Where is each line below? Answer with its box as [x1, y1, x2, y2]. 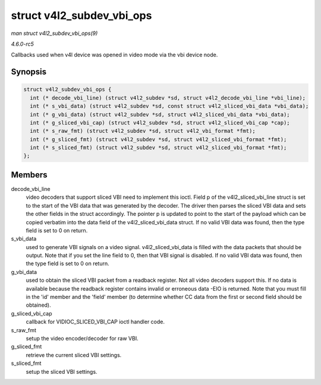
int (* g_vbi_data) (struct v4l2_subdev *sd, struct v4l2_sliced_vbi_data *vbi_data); [30, 111, 291, 118]
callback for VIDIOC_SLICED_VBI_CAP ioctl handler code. [26, 318, 165, 326]
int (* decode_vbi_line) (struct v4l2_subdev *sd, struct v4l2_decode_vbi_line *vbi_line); [30, 94, 306, 101]
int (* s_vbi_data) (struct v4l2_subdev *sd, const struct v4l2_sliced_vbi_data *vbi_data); [30, 103, 309, 110]
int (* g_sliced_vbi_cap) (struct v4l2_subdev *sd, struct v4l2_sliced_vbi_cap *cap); [30, 119, 291, 126]
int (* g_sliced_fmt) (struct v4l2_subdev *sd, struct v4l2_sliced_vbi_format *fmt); [30, 136, 287, 142]
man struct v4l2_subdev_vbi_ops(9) [11, 30, 98, 37]
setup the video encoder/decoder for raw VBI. [26, 335, 139, 342]
